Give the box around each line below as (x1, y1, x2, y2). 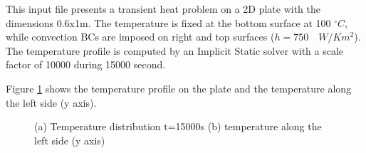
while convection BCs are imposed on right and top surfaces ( (6, 29, 275, 44)
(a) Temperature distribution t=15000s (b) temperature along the (34, 119, 322, 134)
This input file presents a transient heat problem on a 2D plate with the (6, 1, 321, 16)
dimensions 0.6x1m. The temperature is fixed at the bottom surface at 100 (6, 15, 331, 30)
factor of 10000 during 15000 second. (6, 57, 166, 72)
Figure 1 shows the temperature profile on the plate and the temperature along (6, 80, 352, 95)
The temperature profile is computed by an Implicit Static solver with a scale (6, 43, 344, 58)
